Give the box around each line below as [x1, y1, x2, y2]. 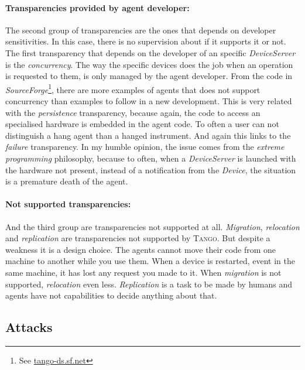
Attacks [5, 318, 53, 336]
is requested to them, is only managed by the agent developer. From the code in [5, 70, 293, 82]
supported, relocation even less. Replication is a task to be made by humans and [5, 277, 293, 290]
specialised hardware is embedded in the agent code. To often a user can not [5, 118, 279, 130]
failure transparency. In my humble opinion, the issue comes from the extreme [5, 141, 285, 153]
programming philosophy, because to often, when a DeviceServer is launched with [5, 152, 296, 164]
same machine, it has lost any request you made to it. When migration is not [5, 266, 282, 278]
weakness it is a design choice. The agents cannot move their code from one [5, 243, 276, 255]
